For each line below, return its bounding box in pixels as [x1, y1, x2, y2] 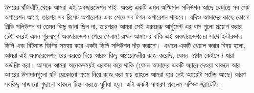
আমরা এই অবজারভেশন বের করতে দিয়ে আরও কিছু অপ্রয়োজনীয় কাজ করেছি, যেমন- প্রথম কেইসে [4, 49, 220, 60]
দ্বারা [226, 49, 234, 60]
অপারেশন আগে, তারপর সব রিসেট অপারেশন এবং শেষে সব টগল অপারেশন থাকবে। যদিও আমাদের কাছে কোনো [4, 11, 250, 22]
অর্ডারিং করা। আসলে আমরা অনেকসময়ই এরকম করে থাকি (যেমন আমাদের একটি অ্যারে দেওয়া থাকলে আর [4, 59, 240, 70]
